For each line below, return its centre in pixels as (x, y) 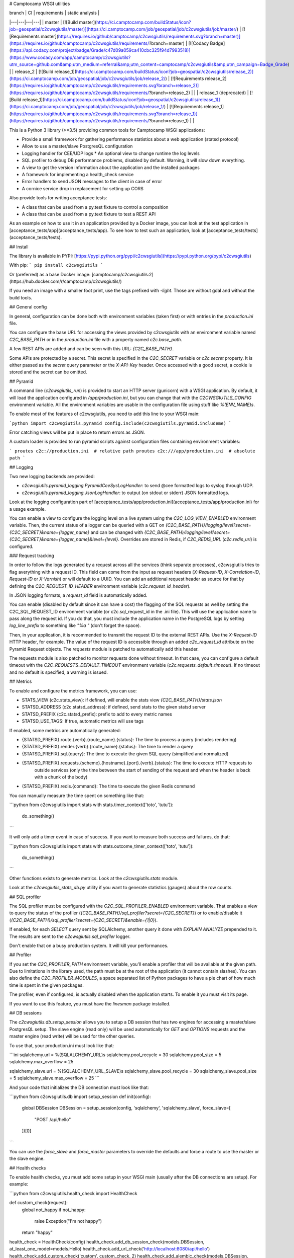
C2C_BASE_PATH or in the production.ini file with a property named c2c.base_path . (96, 339)
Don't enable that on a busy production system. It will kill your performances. (89, 946)
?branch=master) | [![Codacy (179, 43)
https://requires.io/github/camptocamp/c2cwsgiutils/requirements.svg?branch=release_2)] (105, 86)
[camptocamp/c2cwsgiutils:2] (122, 274)
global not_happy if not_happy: (54, 1210)
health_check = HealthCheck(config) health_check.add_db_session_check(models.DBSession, (107, 1242)
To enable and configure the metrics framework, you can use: (73, 691)
